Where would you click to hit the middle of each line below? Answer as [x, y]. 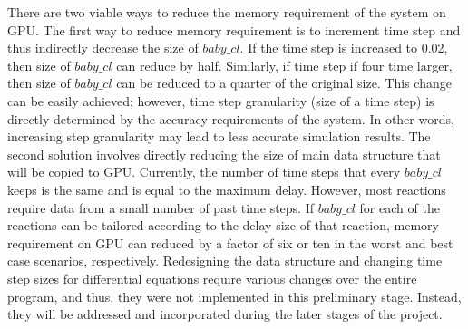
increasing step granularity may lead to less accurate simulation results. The [219, 136]
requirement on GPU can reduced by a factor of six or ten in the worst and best [230, 242]
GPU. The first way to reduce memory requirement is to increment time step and [234, 29]
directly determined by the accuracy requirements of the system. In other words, [231, 118]
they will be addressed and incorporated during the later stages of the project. [225, 314]
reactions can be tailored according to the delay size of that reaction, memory [223, 225]
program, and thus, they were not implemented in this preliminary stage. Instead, [234, 296]
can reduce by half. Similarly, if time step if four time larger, [284, 65]
